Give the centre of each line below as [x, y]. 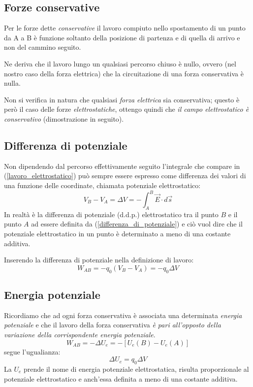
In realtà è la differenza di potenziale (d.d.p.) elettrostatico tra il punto [111, 214]
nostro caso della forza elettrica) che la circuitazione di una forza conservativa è [124, 73]
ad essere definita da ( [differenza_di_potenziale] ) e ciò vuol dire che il [137, 224]
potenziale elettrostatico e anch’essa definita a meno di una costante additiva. [121, 378]
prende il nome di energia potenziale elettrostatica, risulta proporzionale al [136, 369]
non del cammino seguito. [43, 47]
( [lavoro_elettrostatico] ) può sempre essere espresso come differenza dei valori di [125, 176]
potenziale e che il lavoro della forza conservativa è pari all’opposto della [112, 325]
